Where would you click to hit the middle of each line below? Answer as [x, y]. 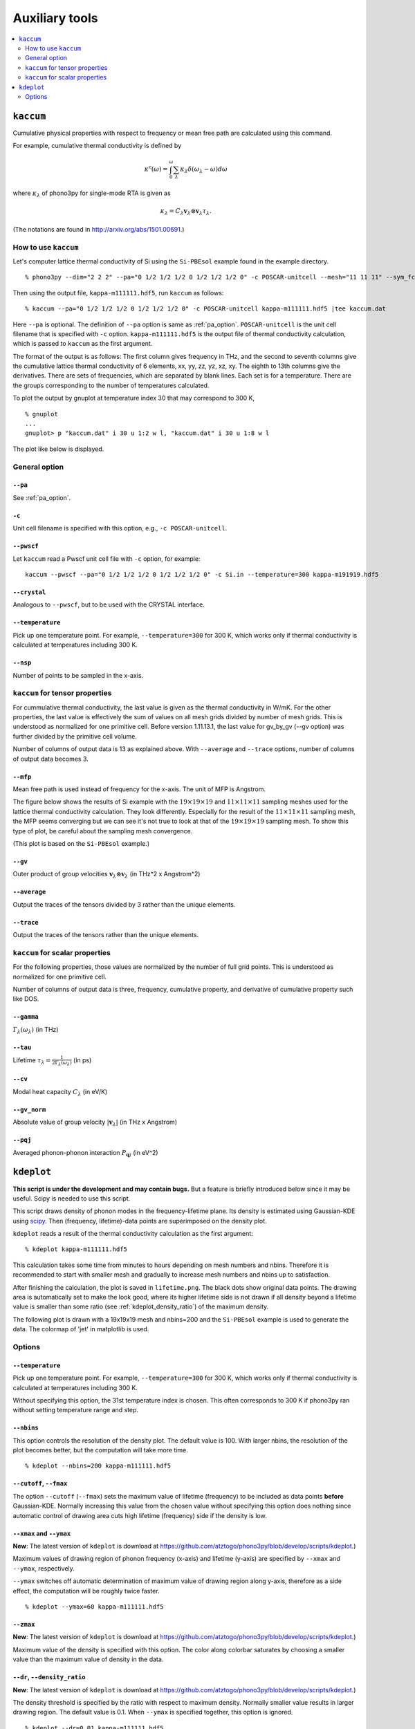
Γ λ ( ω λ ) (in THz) [36, 1030]
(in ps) [82, 1060]
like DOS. [26, 999]
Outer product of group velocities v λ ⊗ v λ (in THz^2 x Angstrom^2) [107, 875]
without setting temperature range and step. [75, 1410]
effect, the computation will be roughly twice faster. [86, 1591]
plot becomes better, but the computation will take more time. [100, 1450]
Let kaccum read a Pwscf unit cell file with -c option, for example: [107, 558]
